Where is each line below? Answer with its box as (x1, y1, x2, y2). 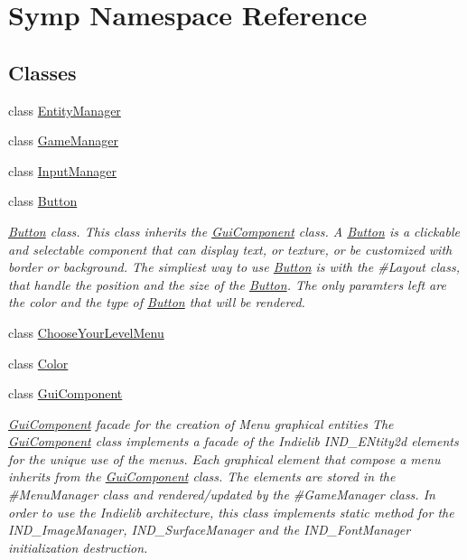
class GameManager (8, 131, 119, 150)
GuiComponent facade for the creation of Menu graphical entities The (8, 414, 394, 433)
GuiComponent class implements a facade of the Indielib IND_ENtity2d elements (8, 432, 459, 451)
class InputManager (8, 161, 117, 180)
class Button (8, 191, 78, 210)
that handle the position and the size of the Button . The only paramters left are (8, 275, 446, 294)
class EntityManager (8, 100, 121, 119)
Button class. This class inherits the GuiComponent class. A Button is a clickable (8, 221, 460, 240)
